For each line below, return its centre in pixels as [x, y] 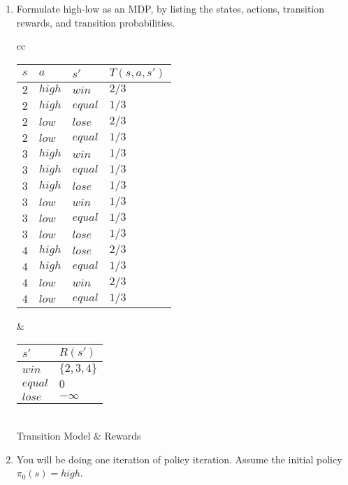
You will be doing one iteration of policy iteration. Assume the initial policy [179, 459]
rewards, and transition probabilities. [96, 22]
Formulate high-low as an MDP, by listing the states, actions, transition [170, 8]
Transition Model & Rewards [79, 435]
